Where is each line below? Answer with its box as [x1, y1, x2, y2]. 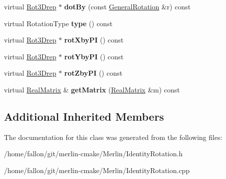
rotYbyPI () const [64, 51, 124, 61]
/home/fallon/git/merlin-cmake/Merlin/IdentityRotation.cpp [4, 165, 190, 175]
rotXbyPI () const [64, 35, 124, 45]
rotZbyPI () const [64, 68, 122, 78]
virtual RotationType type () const [4, 18, 113, 28]
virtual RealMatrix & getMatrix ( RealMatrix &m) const [4, 84, 180, 94]
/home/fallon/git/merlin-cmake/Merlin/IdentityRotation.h [4, 148, 183, 159]
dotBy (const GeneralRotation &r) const [64, 1, 191, 11]
